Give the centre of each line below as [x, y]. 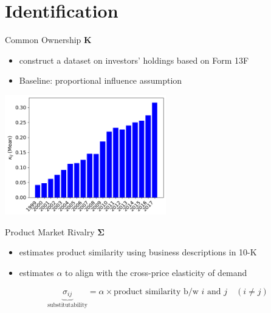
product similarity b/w [156, 291]
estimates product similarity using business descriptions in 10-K [138, 252]
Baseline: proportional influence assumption [101, 80]
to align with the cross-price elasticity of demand [156, 273]
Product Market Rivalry [50, 231]
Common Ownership [43, 40]
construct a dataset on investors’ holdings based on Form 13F [134, 60]
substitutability [67, 305]
